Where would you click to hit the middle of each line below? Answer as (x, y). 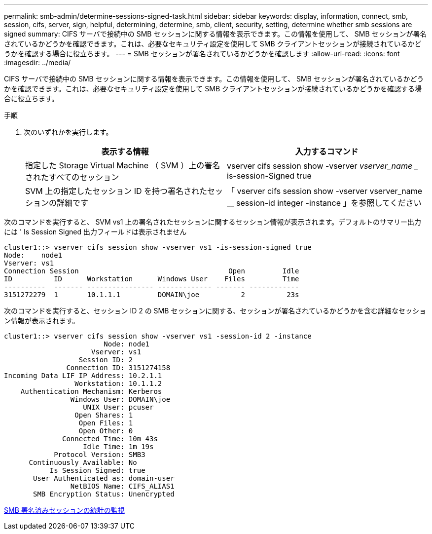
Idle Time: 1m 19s (118, 447)
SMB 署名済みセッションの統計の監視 (64, 510)
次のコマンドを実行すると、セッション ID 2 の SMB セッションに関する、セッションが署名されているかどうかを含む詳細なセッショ (215, 311)
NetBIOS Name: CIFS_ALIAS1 (122, 486)
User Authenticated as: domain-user (104, 478)
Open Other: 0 (106, 431)
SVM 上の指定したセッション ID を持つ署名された (116, 191)
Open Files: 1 (106, 423)
